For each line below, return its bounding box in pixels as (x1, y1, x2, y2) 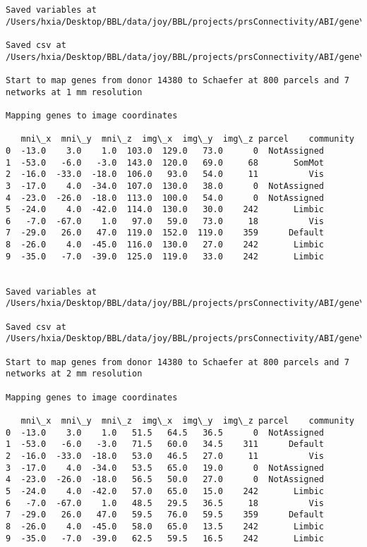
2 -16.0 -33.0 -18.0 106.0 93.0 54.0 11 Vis (6, 169, 325, 180)
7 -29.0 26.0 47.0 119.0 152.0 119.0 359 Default (6, 228, 325, 238)
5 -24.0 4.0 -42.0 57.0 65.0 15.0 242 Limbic (6, 486, 325, 496)
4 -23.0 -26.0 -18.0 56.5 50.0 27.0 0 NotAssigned (6, 474, 325, 485)
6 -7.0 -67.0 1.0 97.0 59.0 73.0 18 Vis (6, 216, 325, 226)
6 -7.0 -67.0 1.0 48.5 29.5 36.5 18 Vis (6, 498, 325, 508)
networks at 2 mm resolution (6, 369, 143, 379)
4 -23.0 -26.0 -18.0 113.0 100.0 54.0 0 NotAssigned (6, 192, 325, 203)
